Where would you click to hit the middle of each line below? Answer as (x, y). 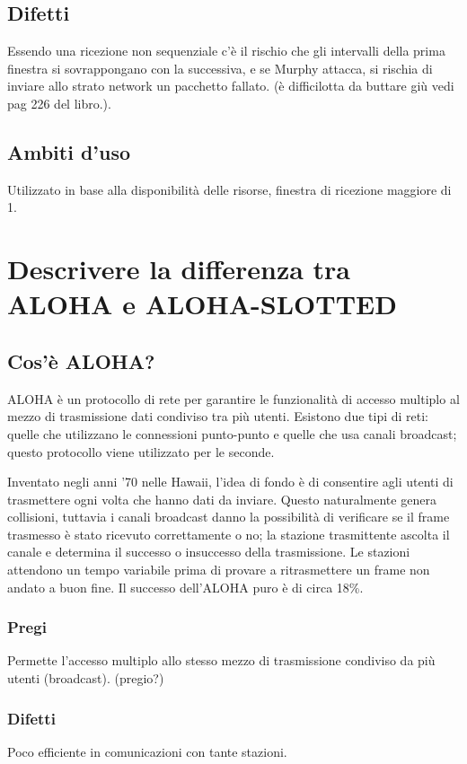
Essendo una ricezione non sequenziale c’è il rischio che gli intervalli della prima (226, 51)
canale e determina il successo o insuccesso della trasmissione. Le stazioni (209, 552)
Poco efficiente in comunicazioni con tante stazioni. (147, 751)
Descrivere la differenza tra (179, 269)
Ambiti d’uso (69, 151)
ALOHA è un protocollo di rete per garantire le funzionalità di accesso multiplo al (233, 398)
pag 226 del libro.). (59, 103)
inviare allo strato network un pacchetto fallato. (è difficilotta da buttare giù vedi (231, 86)
